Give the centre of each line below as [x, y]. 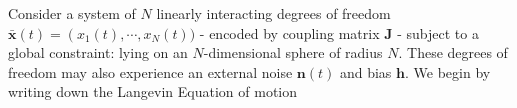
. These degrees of [453, 52]
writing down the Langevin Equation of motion [153, 91]
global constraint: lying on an [98, 52]
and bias [365, 71]
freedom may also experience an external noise [150, 71]
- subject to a [438, 32]
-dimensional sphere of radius [293, 52]
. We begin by [447, 71]
